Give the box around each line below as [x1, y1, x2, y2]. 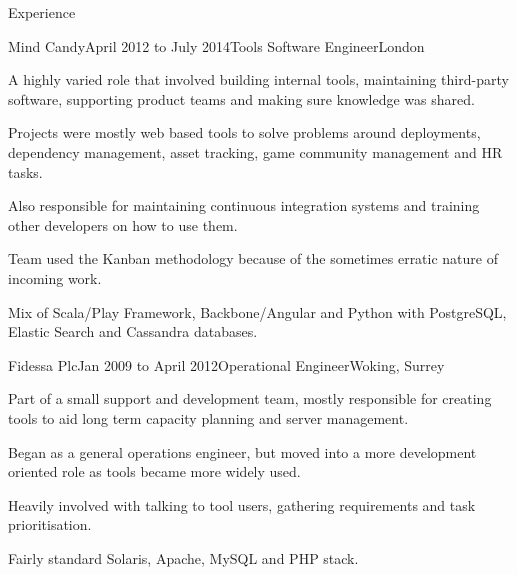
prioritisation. [8, 514, 92, 535]
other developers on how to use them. [8, 214, 238, 235]
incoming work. [8, 267, 102, 288]
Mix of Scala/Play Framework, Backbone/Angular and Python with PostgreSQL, [8, 301, 507, 322]
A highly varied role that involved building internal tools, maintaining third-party [8, 69, 509, 90]
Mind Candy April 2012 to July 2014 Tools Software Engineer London [8, 35, 425, 56]
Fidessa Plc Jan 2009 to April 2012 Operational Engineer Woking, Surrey [8, 354, 445, 375]
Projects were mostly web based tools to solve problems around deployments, [8, 122, 481, 143]
